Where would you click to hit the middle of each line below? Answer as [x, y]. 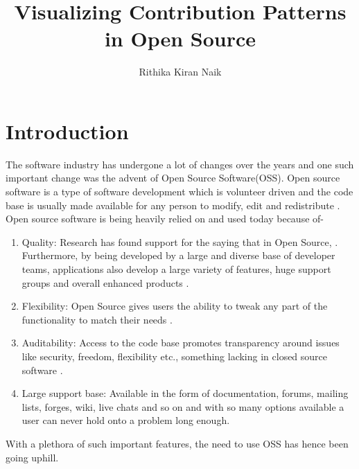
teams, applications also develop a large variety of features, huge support [176, 269]
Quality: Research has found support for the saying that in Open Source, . [180, 241]
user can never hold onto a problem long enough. [126, 420]
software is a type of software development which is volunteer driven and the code [179, 192]
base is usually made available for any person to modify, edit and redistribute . [173, 205]
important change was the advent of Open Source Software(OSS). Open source [173, 178]
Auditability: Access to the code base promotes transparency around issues [181, 343]
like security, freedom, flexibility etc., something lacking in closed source [175, 356]
